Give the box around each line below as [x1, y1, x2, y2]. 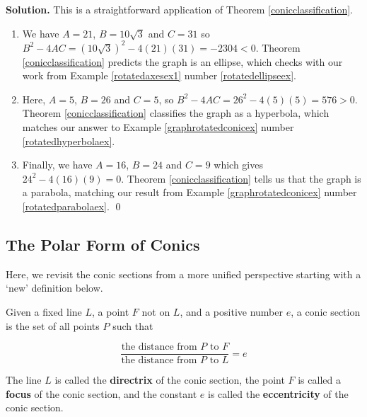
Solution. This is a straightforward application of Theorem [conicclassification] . [6, 2, 353, 16]
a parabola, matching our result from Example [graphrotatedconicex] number [22, 185, 357, 200]
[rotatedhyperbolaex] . [22, 133, 115, 148]
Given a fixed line [6, 304, 82, 319]
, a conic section [291, 304, 361, 319]
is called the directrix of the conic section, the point [54, 372, 285, 387]
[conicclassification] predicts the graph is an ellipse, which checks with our [22, 54, 343, 69]
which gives [214, 157, 263, 172]
